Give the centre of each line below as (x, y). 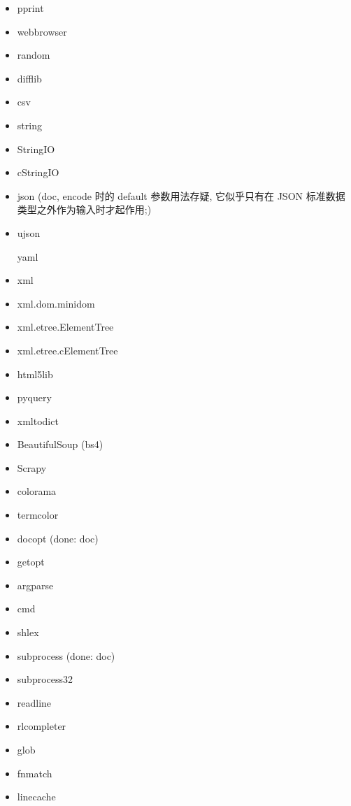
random (34, 55)
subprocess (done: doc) (66, 655)
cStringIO (38, 172)
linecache (36, 797)
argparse (35, 585)
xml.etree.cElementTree (67, 350)
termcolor (38, 515)
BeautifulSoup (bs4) (60, 444)
